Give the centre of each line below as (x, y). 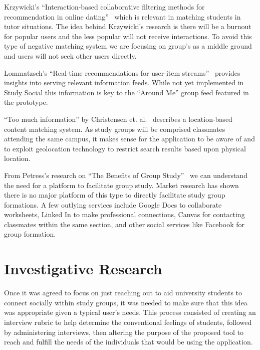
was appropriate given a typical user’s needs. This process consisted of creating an (130, 312)
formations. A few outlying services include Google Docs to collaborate (113, 204)
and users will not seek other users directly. (70, 55)
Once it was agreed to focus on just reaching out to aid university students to (123, 293)
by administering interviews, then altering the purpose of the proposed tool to (124, 332)
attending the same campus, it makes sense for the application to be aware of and (129, 139)
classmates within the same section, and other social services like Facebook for (124, 224)
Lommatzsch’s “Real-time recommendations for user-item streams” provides (122, 72)
